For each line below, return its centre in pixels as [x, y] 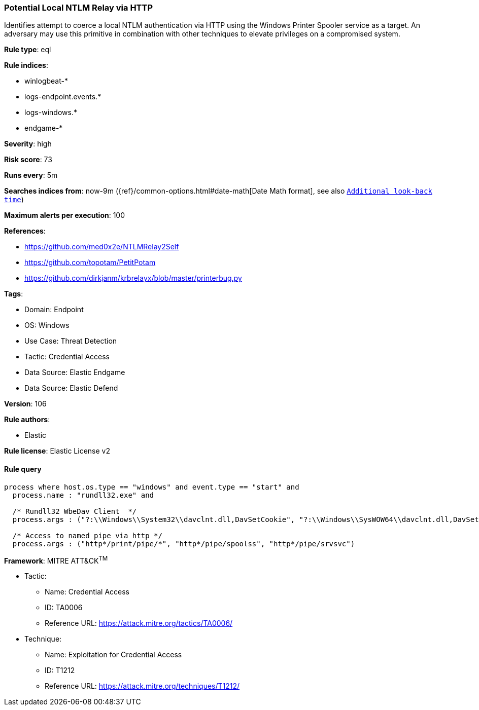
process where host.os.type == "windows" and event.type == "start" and [152, 487]
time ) [14, 200]
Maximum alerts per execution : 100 [65, 215]
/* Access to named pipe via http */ [87, 535]
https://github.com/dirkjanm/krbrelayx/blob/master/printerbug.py [133, 278]
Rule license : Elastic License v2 [57, 451]
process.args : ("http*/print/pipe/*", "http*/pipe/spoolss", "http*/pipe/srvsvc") [184, 544]
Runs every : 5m [31, 175]
